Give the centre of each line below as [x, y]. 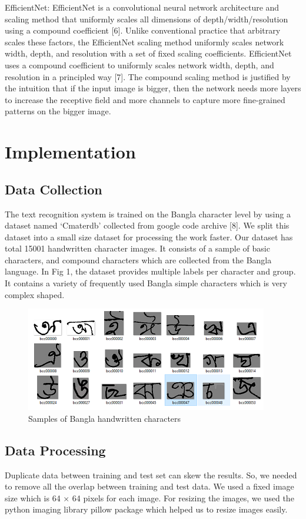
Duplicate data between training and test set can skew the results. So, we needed [151, 475]
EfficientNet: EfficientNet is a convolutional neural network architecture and [142, 7]
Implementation [70, 152]
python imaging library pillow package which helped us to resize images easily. [146, 509]
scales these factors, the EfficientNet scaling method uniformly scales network [144, 42]
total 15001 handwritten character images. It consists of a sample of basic [137, 248]
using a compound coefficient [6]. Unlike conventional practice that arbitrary [143, 30]
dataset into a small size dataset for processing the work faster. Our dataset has [149, 237]
